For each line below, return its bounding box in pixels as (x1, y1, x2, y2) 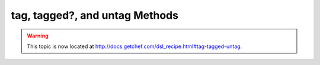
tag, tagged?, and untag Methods (11, 9, 179, 22)
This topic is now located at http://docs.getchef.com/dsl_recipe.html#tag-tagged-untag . (27, 43, 242, 50)
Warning (27, 32, 49, 39)
